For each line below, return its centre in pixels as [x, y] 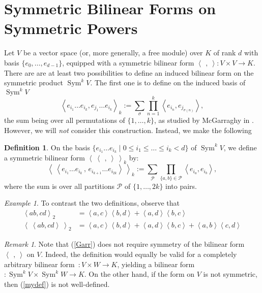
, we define [240, 147]
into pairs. [181, 186]
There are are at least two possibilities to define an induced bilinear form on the [129, 72]
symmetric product [34, 83]
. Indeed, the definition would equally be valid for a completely [139, 254]
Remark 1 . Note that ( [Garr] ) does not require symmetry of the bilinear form [124, 244]
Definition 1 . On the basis [47, 147]
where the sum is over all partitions [59, 186]
